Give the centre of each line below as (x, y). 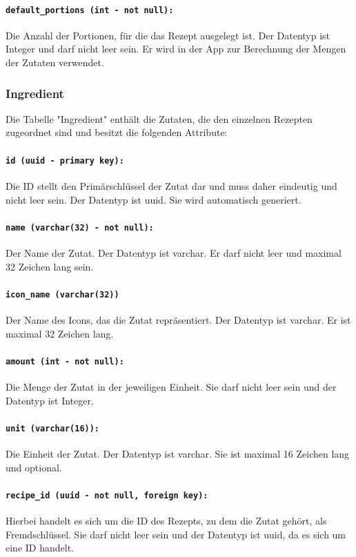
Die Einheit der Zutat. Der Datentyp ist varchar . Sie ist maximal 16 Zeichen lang (178, 454)
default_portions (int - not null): (90, 10)
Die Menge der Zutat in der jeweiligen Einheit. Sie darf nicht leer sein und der (171, 387)
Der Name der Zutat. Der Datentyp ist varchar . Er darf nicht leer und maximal (174, 252)
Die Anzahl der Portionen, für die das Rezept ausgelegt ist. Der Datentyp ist (168, 35)
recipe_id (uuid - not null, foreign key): (107, 495)
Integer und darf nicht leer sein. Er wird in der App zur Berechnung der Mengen (176, 49)
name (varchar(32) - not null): (80, 227)
